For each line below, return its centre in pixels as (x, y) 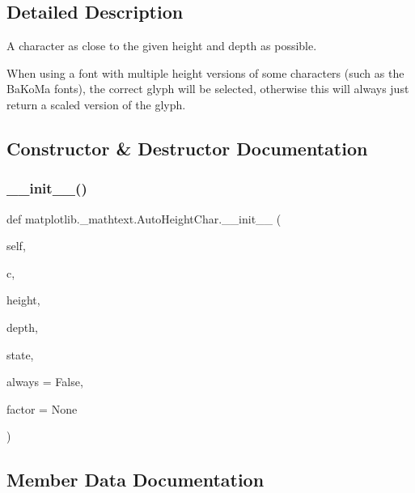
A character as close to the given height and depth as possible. (162, 46)
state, (20, 354)
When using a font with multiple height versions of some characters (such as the (205, 72)
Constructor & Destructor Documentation (187, 148)
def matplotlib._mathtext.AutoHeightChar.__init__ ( (144, 218)
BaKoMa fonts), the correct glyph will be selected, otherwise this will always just (208, 89)
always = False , (45, 382)
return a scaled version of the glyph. (96, 104)
